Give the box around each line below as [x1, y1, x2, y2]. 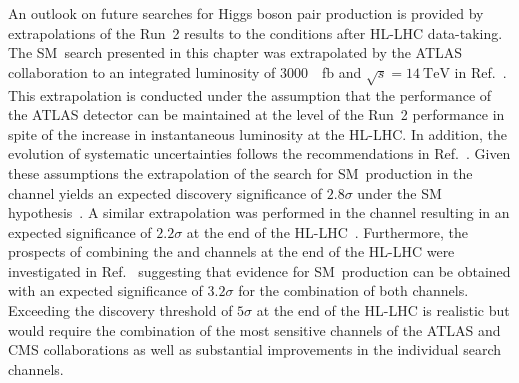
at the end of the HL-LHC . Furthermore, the [186, 221, 468, 242]
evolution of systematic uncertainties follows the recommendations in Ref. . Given [8, 143, 511, 164]
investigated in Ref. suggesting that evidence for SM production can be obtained [8, 260, 511, 281]
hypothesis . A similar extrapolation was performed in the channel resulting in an [8, 202, 510, 223]
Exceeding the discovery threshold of [8, 300, 233, 321]
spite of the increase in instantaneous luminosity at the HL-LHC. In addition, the [8, 123, 507, 144]
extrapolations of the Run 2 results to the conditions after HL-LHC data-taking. [8, 22, 503, 43]
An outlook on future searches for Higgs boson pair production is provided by [8, 3, 484, 23]
